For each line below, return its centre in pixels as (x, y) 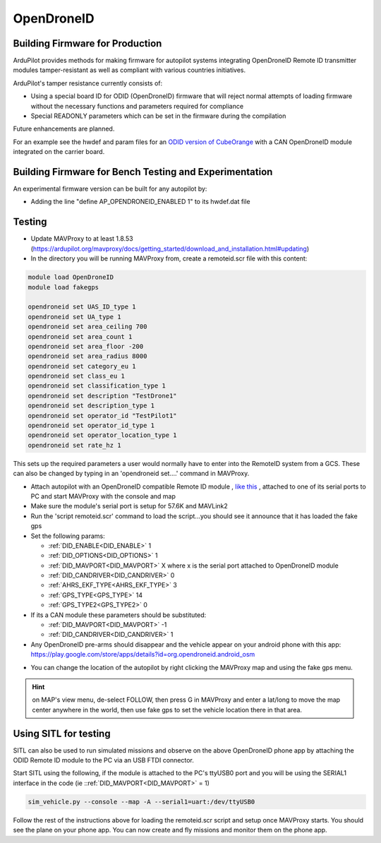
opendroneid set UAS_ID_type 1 (82, 307)
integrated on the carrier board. (59, 152)
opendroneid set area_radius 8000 (87, 356)
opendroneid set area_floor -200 (86, 346)
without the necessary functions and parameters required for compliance (137, 106)
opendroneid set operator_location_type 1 (102, 435)
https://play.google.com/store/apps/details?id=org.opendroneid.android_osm (143, 654)
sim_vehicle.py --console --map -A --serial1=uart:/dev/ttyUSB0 (141, 802)
